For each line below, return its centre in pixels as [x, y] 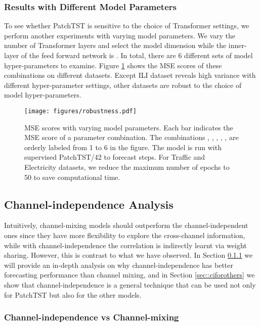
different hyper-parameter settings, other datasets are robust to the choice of [123, 85]
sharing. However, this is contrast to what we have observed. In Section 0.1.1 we [128, 255]
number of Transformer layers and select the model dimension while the [115, 45]
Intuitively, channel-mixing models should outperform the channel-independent [126, 225]
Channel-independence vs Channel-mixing [92, 317]
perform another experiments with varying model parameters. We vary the [120, 35]
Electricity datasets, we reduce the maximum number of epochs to [127, 167]
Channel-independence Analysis [89, 204]
